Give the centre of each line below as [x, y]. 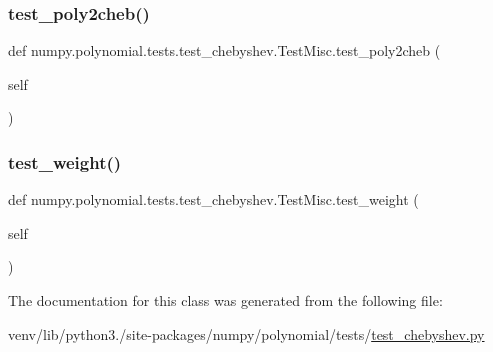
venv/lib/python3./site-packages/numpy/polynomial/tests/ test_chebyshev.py [246, 333]
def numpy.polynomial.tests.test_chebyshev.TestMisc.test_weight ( [213, 199]
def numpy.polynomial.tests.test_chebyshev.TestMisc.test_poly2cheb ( [224, 50]
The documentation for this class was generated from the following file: [225, 300]
